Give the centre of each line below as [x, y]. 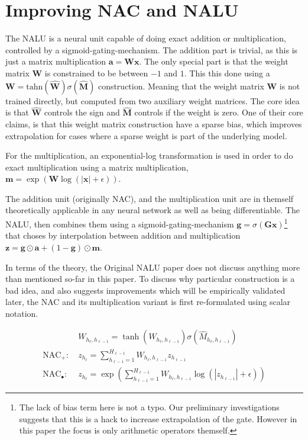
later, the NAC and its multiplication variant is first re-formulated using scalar [148, 302]
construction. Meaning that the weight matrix [181, 86]
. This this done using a [227, 73]
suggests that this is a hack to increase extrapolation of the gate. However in [158, 418]
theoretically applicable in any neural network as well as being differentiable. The [153, 210]
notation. [22, 313]
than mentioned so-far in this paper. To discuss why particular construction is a [150, 279]
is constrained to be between [96, 73]
